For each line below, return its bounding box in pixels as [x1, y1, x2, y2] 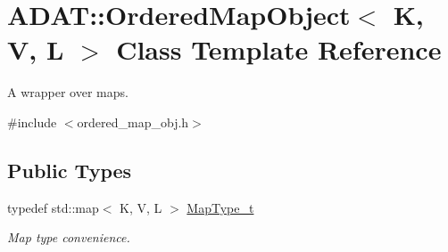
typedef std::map [7, 198, 99, 216]
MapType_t [187, 198, 254, 216]
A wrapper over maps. [7, 83, 129, 102]
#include [7, 112, 57, 131]
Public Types [7, 156, 132, 183]
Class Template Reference [116, 31, 442, 68]
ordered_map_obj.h [77, 112, 189, 131]
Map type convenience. [7, 228, 130, 247]
